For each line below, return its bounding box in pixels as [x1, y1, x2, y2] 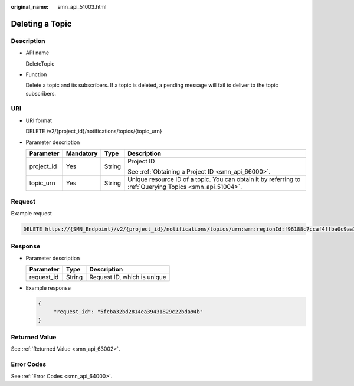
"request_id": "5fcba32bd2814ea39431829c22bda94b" [53, 309, 204, 315]
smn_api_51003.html [57, 4, 107, 10]
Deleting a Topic [11, 18, 72, 29]
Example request [11, 210, 53, 217]
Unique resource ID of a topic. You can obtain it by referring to [127, 175, 301, 184]
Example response [25, 284, 71, 292]
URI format [25, 117, 53, 124]
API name [25, 49, 50, 56]
